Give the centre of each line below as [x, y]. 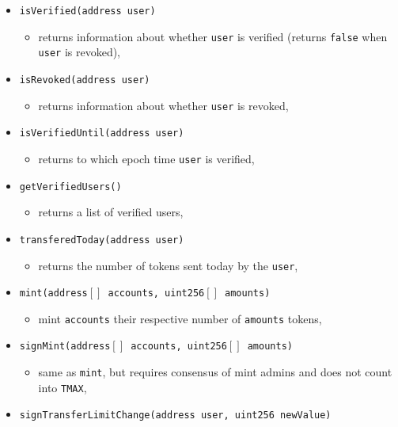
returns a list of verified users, [111, 212]
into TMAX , [63, 387]
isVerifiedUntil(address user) [102, 133]
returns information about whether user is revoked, [163, 105]
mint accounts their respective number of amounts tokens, [180, 318]
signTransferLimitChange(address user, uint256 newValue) [175, 416]
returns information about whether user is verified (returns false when [213, 36]
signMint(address [65, 347]
